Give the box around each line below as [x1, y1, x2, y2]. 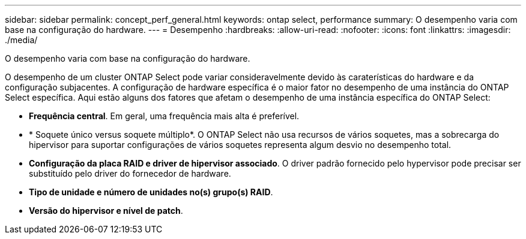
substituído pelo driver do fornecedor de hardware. [29, 168, 231, 179]
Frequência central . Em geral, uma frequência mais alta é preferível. [29, 111, 300, 121]
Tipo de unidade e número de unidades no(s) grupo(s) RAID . [29, 187, 273, 197]
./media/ [5, 35, 38, 45]
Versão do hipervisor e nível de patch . [29, 205, 183, 216]
